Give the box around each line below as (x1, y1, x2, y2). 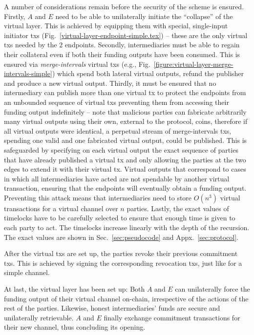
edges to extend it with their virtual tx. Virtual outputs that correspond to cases (4, 164, 246, 174)
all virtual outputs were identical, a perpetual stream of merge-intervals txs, (4, 125, 232, 136)
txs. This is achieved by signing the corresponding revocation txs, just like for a (4, 257, 242, 268)
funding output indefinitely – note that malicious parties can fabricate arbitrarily (4, 106, 247, 117)
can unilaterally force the (175, 284, 250, 294)
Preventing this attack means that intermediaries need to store (4, 192, 192, 202)
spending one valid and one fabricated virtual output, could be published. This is (4, 135, 247, 145)
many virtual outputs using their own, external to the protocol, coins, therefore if (4, 116, 248, 126)
